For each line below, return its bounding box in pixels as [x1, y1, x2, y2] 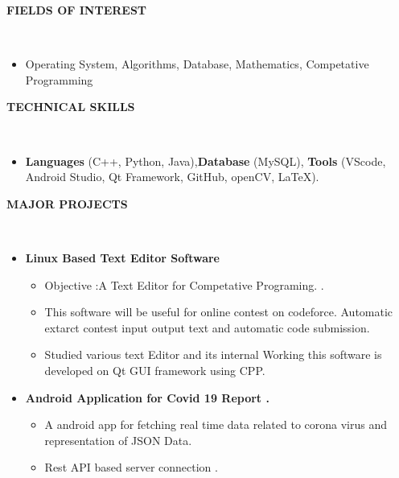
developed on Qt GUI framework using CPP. [44, 361, 265, 378]
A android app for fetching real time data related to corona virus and [44, 416, 387, 433]
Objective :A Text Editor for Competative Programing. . [44, 276, 324, 293]
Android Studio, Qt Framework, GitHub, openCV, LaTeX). [25, 168, 319, 185]
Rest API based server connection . [44, 459, 218, 476]
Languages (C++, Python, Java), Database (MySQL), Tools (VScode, [25, 152, 386, 169]
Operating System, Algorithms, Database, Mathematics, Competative [25, 56, 369, 72]
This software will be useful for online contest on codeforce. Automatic [44, 303, 393, 320]
